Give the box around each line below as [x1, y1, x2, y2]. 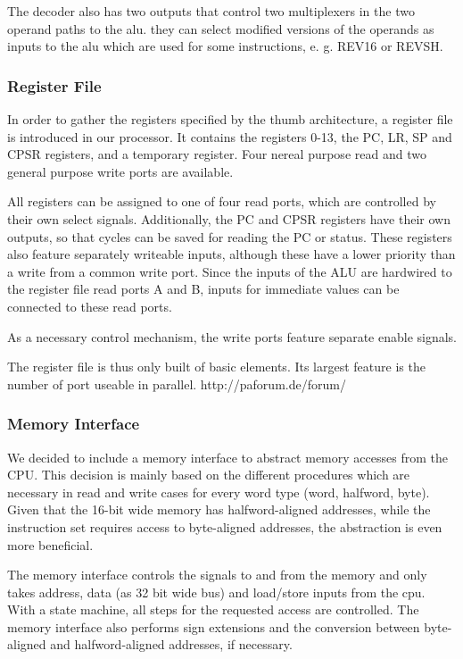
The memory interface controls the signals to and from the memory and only [7, 565, 427, 584]
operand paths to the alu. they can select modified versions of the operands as [7, 19, 434, 38]
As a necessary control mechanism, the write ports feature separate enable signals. [7, 327, 458, 346]
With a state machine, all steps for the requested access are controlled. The [7, 600, 419, 619]
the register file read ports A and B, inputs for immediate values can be [7, 279, 400, 298]
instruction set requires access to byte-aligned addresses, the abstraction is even [7, 517, 442, 536]
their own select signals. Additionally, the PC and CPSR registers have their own [7, 209, 451, 228]
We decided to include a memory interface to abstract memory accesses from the [7, 447, 448, 466]
